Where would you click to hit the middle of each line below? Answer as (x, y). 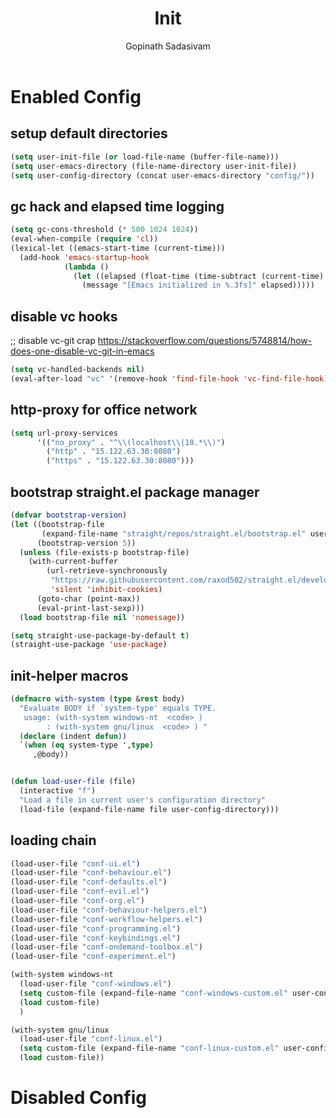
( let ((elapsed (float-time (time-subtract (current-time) (199, 276)
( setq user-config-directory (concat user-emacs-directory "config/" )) (162, 175)
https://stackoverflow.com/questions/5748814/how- (205, 341)
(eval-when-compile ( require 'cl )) (84, 239)
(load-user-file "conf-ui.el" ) (75, 863)
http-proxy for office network (104, 410)
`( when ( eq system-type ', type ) (87, 745)
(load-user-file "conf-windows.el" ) (95, 984)
